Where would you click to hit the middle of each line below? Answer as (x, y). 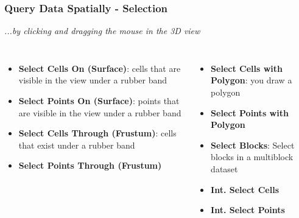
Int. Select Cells (245, 189)
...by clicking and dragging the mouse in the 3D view (102, 31)
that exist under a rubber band (77, 145)
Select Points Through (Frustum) (90, 165)
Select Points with (250, 112)
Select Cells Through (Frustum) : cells (97, 133)
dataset (224, 168)
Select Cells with (247, 68)
